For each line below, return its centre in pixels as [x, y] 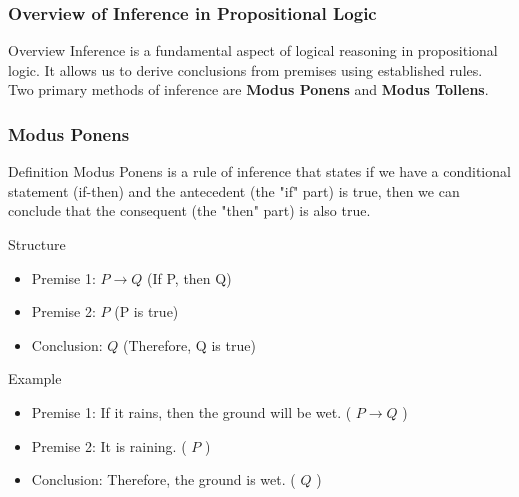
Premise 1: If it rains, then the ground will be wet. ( [191, 411]
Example [35, 378]
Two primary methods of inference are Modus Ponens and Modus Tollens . [248, 89]
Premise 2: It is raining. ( [109, 445]
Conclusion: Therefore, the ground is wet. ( [163, 479]
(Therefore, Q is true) [189, 344]
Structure [37, 244]
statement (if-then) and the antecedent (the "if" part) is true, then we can [234, 190]
